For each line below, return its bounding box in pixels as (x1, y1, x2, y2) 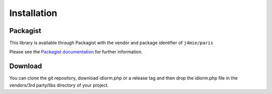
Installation (9, 7, 57, 18)
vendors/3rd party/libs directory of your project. (9, 82, 109, 88)
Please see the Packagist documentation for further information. (9, 49, 143, 55)
